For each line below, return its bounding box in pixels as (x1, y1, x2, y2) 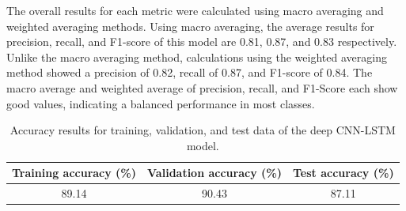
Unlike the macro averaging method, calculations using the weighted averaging (6, 48, 387, 65)
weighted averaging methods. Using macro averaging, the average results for (6, 17, 374, 34)
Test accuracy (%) (292, 164, 394, 181)
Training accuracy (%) (12, 164, 137, 181)
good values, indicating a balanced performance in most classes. (6, 95, 315, 111)
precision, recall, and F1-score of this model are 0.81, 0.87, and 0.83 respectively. (6, 33, 397, 50)
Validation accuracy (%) (147, 164, 282, 181)
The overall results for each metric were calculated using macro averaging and (6, 2, 384, 18)
